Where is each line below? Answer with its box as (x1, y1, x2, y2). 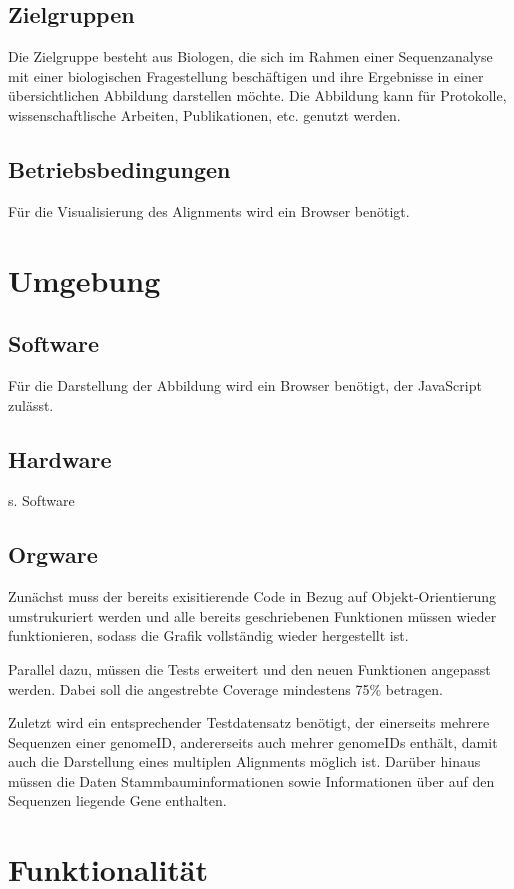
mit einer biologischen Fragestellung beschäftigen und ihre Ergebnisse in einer (8, 65, 484, 86)
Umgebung (8, 259, 161, 300)
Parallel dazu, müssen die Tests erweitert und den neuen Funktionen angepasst (8, 658, 491, 679)
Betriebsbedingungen (8, 153, 231, 184)
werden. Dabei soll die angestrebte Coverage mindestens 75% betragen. (8, 678, 444, 699)
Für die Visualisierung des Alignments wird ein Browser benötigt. (8, 200, 410, 221)
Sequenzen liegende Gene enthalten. (8, 790, 227, 811)
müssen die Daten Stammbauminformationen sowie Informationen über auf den (8, 770, 495, 791)
